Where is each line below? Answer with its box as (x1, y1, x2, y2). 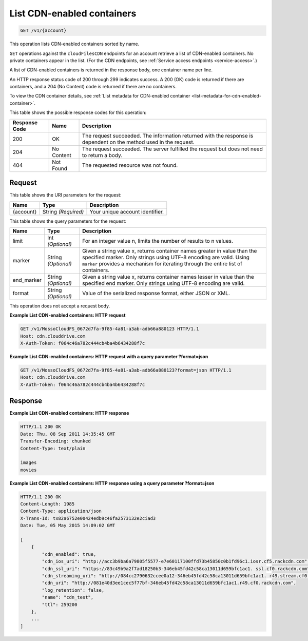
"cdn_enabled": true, (42, 551, 97, 557)
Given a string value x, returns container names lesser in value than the (82, 273, 254, 280)
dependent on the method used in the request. (82, 139, 195, 146)
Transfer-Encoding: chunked (20, 438, 91, 444)
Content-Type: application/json (20, 508, 102, 514)
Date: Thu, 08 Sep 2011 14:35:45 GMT (20, 431, 115, 437)
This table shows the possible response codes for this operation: (9, 109, 147, 115)
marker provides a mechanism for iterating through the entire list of (82, 260, 242, 267)
